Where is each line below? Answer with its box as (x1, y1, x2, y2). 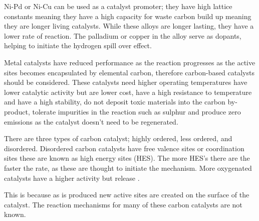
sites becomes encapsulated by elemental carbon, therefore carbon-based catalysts (4, 67, 254, 77)
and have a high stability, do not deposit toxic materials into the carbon (4, 96, 225, 107)
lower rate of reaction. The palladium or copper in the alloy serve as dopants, (4, 30, 241, 41)
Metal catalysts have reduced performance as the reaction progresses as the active (4, 57, 255, 67)
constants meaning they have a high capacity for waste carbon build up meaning (4, 11, 251, 21)
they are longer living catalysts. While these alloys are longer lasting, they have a (4, 21, 254, 31)
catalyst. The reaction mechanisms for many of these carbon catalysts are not (4, 199, 242, 209)
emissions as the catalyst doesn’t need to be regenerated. (4, 116, 178, 127)
